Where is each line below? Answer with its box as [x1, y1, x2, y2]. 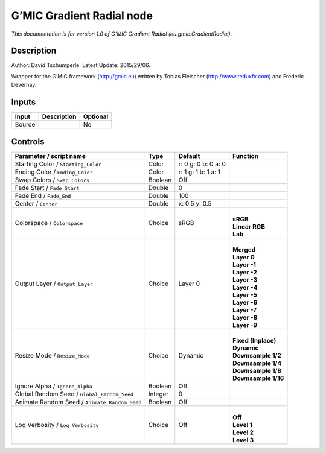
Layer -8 [232, 313, 258, 322]
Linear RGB [232, 222, 266, 230]
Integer [148, 390, 169, 398]
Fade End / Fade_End [14, 191, 71, 200]
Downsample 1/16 [232, 374, 284, 382]
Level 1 [232, 420, 253, 429]
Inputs [11, 97, 36, 107]
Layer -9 [232, 320, 258, 329]
